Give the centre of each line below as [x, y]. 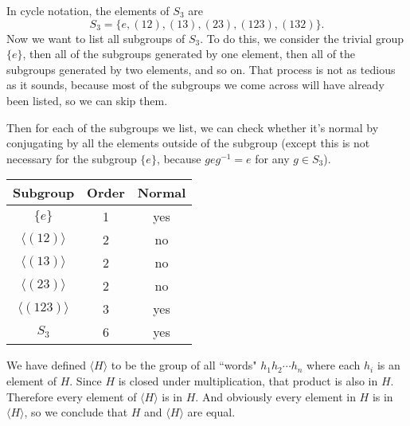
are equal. [211, 412]
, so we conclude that [76, 412]
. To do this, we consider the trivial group [302, 38]
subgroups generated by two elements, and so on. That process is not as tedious [201, 69]
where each [334, 365]
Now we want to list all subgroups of [96, 38]
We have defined [46, 365]
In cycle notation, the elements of [88, 10]
